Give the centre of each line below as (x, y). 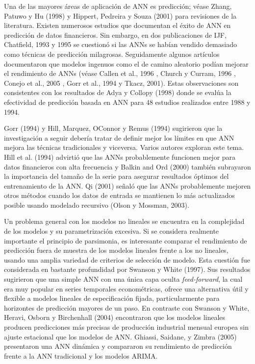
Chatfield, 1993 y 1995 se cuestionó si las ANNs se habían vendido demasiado (120, 44)
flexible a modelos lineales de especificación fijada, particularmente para (112, 298)
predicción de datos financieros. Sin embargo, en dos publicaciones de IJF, (115, 35)
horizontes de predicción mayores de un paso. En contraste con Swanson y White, (127, 307)
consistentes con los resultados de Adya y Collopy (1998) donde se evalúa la (118, 92)
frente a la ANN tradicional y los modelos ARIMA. (81, 355)
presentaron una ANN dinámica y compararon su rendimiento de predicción (118, 346)
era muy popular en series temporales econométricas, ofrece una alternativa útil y (126, 288)
